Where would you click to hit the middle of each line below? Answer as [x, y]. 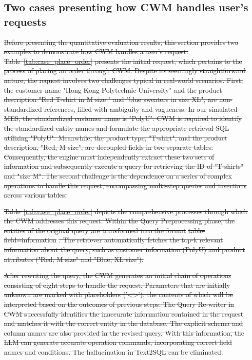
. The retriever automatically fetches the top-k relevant [141, 240]
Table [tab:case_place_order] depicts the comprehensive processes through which [126, 211]
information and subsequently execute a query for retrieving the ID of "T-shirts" [124, 166]
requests [25, 21]
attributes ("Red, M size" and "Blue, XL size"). [74, 259]
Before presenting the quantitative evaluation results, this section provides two [121, 42]
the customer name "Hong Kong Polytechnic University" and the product [113, 90]
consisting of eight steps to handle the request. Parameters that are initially [117, 285]
